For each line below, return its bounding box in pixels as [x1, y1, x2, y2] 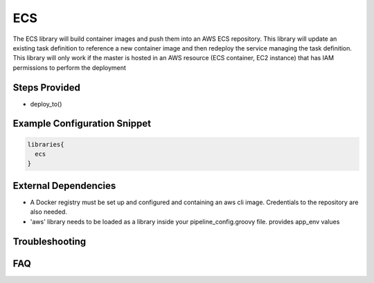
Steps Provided [12, 82, 81, 93]
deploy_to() [30, 100, 62, 108]
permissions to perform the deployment [12, 63, 126, 72]
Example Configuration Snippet [12, 118, 152, 129]
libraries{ [27, 140, 64, 148]
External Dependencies [12, 180, 116, 192]
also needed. [30, 208, 67, 216]
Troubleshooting [12, 235, 87, 247]
